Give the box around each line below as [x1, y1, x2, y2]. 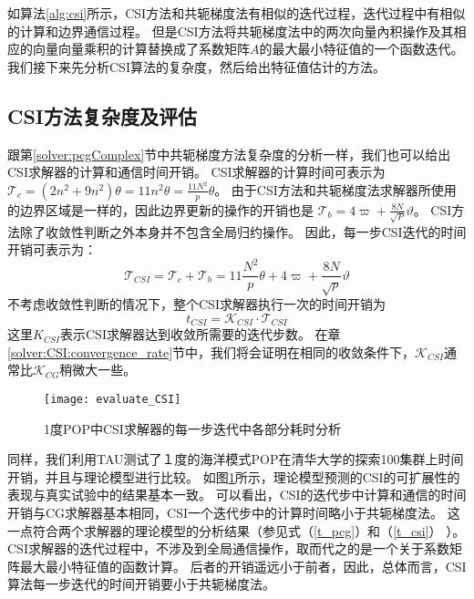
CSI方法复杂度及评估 [7, 101, 198, 129]
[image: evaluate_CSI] [44, 392, 181, 406]
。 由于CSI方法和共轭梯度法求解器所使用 [214, 180, 457, 199]
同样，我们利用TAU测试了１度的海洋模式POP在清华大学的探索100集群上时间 [7, 449, 464, 469]
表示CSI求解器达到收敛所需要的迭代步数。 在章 [60, 325, 341, 344]
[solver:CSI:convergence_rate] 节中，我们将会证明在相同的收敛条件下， [7, 342, 416, 361]
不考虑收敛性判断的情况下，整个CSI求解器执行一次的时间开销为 [7, 294, 386, 314]
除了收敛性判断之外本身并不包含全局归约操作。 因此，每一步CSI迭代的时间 [19, 222, 467, 241]
